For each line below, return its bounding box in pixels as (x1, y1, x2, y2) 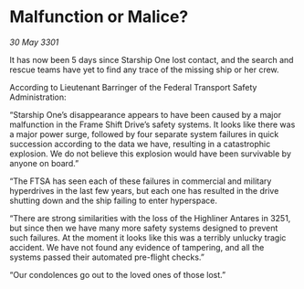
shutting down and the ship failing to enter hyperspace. (9, 195, 217, 206)
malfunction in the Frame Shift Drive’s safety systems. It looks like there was (9, 119, 296, 130)
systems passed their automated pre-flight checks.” (9, 252, 205, 262)
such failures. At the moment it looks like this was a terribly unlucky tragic (9, 231, 287, 243)
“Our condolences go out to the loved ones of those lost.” (9, 269, 226, 280)
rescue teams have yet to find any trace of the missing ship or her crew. (9, 64, 280, 75)
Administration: (9, 91, 67, 102)
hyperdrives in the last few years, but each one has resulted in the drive (9, 185, 279, 196)
